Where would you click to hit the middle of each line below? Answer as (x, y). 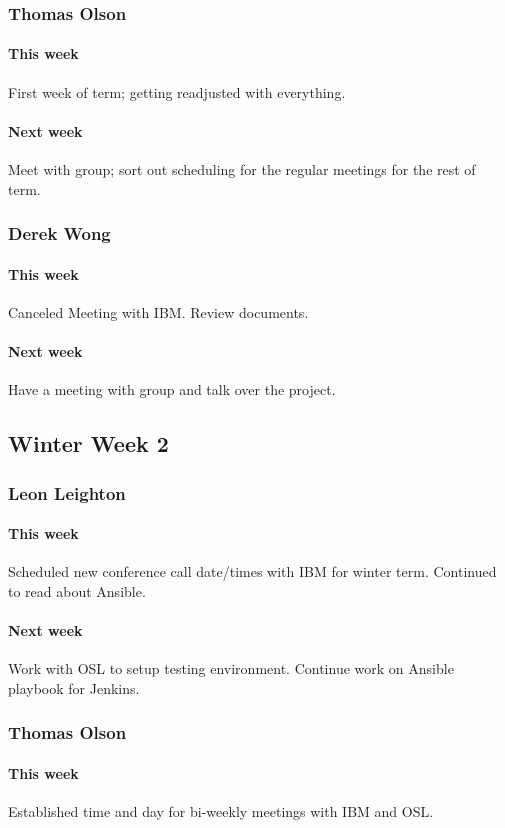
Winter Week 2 (88, 443)
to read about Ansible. (77, 590)
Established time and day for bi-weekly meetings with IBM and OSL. (221, 811)
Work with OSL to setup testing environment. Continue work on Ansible (231, 668)
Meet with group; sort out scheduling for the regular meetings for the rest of (242, 169)
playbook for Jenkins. (74, 687)
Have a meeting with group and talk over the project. (172, 389)
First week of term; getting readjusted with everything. (177, 91)
